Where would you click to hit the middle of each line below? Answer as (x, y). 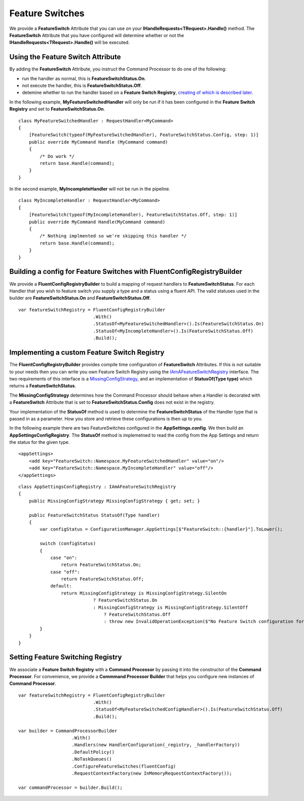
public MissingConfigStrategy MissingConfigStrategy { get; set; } (114, 501)
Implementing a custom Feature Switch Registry (87, 353)
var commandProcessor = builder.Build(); (70, 787)
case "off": (65, 572)
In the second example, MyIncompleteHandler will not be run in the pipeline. (90, 189)
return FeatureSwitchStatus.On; (101, 565)
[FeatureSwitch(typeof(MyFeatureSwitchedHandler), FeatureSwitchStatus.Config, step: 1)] (144, 135)
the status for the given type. (40, 442)
